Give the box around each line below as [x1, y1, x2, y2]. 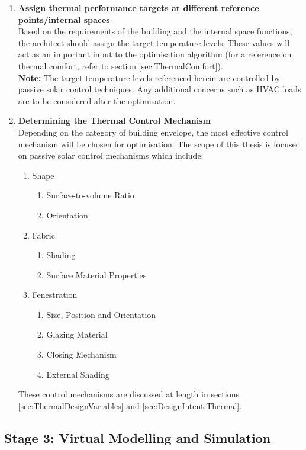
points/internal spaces [18, 13, 110, 25]
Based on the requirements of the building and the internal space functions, [18, 25, 292, 37]
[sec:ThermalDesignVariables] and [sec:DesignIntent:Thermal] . [18, 399, 242, 412]
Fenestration [32, 288, 78, 301]
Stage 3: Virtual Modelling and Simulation [4, 428, 271, 446]
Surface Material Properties [46, 268, 147, 281]
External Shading [46, 368, 109, 380]
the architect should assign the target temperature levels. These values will [18, 36, 290, 49]
